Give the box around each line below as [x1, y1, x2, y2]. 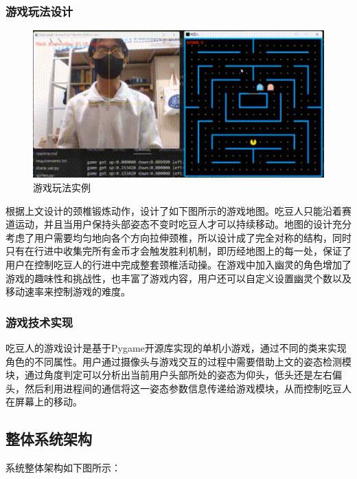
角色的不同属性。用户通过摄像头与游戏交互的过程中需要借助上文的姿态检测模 [5, 354, 352, 368]
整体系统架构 [5, 428, 92, 449]
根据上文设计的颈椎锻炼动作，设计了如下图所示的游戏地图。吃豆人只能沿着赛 [5, 203, 352, 217]
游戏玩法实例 [33, 180, 91, 195]
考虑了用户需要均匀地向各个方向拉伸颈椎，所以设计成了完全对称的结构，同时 [5, 230, 352, 244]
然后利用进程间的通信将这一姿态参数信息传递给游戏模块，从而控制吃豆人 [24, 381, 352, 395]
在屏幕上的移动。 [5, 394, 82, 409]
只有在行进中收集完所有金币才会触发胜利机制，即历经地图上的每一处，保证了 [5, 244, 352, 258]
